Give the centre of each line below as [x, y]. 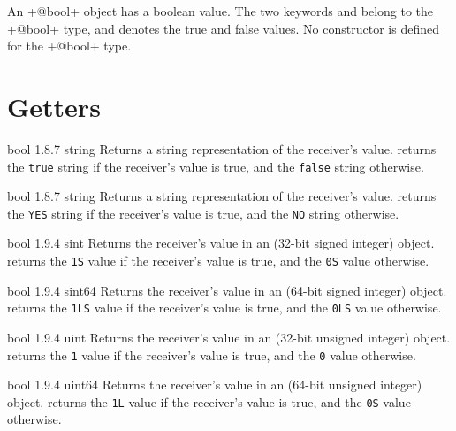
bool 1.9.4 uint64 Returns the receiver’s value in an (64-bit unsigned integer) [215, 385]
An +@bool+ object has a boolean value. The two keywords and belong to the [220, 11]
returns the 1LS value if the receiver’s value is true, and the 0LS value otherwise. [224, 308]
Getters [54, 106]
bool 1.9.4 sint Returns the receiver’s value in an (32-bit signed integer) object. [221, 243]
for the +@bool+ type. [69, 46]
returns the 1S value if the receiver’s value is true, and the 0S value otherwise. [218, 260]
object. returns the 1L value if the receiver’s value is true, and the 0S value [209, 401]
